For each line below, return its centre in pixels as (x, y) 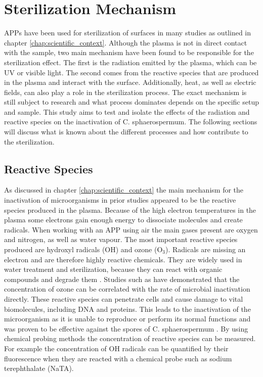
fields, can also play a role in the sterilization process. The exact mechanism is (125, 92)
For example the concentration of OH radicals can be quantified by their (116, 348)
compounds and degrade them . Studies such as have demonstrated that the (122, 279)
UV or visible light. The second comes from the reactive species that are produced (131, 72)
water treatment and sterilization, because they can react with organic (113, 269)
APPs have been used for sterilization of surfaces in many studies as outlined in (128, 33)
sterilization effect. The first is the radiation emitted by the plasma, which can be (130, 62)
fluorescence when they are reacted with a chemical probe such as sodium (118, 358)
